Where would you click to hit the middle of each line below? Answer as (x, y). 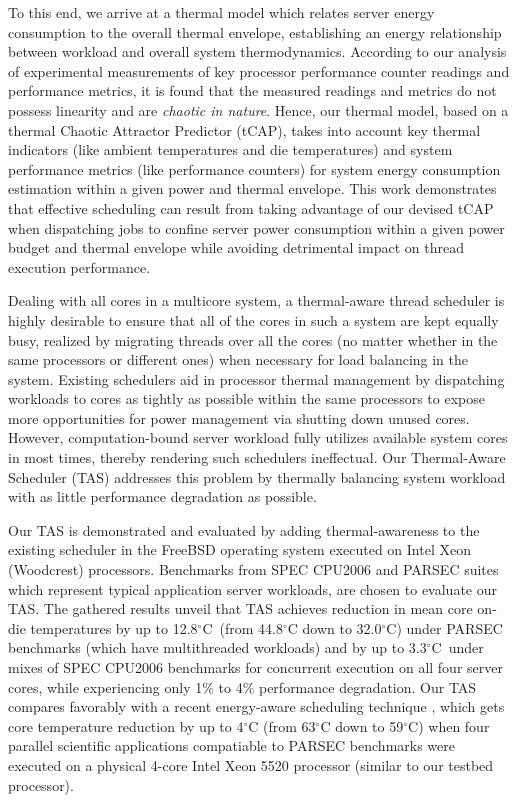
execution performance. (79, 266)
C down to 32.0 (334, 627)
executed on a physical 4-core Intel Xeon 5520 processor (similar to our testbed (251, 764)
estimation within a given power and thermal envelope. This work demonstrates (252, 188)
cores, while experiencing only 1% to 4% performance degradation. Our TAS (242, 686)
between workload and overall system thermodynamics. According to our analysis (257, 51)
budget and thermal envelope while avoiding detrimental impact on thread (236, 247)
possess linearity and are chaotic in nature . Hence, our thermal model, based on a (258, 109)
